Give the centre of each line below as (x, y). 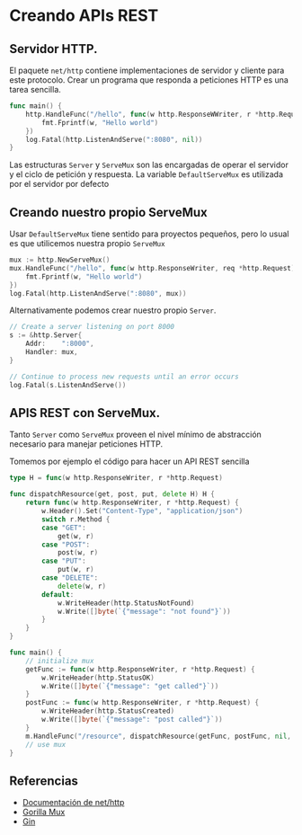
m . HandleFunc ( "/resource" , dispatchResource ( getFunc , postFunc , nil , (159, 736)
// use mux (46, 744)
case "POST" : (66, 545)
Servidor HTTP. (53, 49)
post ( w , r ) (78, 553)
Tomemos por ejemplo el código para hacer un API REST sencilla (129, 462)
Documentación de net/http (73, 803)
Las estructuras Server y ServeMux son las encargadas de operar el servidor (149, 165)
